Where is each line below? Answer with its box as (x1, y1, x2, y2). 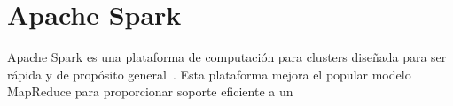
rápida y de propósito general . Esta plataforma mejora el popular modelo (7, 64, 411, 83)
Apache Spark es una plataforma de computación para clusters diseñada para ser (7, 48, 447, 66)
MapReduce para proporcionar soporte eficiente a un (7, 82, 293, 101)
